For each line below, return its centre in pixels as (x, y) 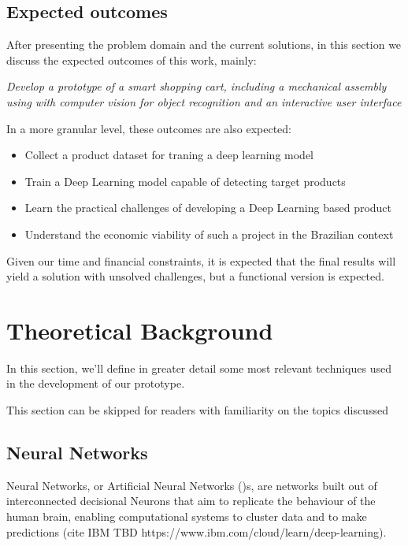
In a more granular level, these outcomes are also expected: (149, 128)
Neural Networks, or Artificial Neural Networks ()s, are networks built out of (192, 485)
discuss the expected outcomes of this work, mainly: (132, 59)
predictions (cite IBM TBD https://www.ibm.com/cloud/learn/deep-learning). (197, 531)
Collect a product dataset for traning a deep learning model (169, 155)
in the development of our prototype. (96, 383)
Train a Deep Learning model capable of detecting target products (185, 181)
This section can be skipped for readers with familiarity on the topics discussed (197, 410)
